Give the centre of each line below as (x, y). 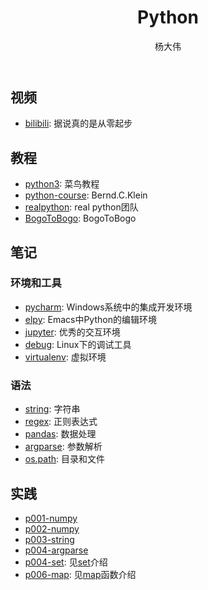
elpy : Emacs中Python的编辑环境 (90, 319)
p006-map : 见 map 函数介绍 (80, 574)
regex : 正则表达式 (61, 422)
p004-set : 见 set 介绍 (66, 562)
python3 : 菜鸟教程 (62, 184)
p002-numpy (52, 528)
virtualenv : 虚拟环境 (65, 357)
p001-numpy (51, 518)
